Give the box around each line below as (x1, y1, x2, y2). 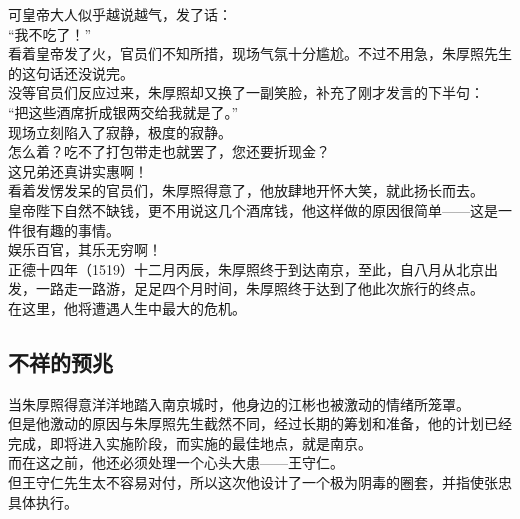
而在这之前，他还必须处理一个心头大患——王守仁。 (8, 452, 344, 473)
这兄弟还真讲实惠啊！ (8, 160, 148, 181)
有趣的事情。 (35, 219, 120, 240)
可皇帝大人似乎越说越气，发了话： (8, 4, 232, 24)
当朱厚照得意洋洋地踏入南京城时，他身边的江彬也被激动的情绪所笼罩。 (8, 393, 470, 414)
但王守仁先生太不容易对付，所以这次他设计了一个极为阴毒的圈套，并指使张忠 (8, 472, 512, 493)
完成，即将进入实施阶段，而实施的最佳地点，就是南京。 (8, 432, 372, 453)
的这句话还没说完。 (8, 62, 134, 83)
